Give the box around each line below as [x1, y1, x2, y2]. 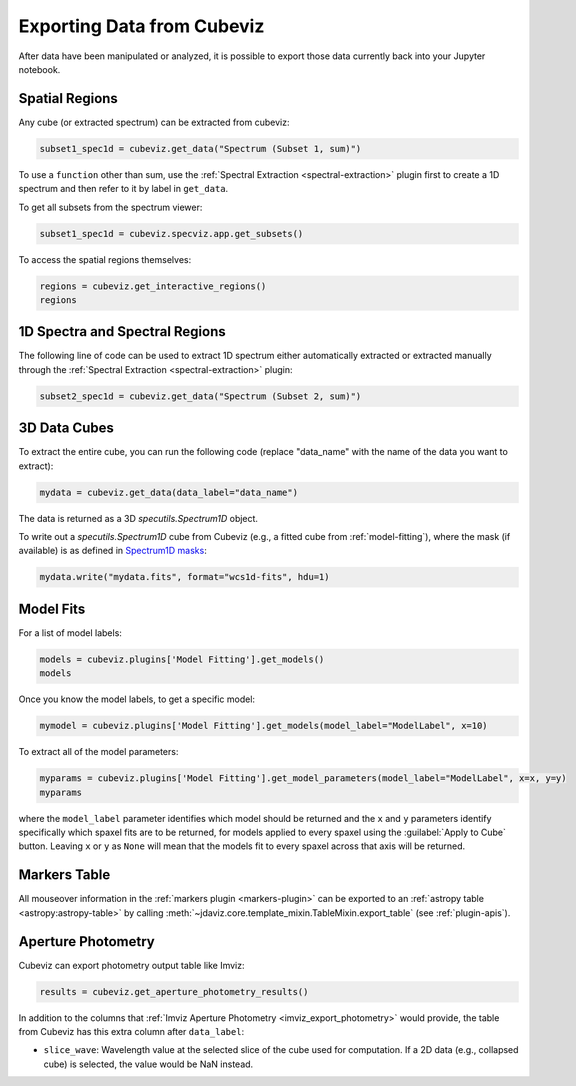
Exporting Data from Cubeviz [18, 15, 265, 37]
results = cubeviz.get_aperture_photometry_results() [39, 986, 309, 997]
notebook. [18, 63, 61, 75]
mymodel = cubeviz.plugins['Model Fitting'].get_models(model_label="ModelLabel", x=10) [39, 720, 489, 732]
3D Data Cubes [18, 420, 115, 437]
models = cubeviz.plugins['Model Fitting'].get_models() [39, 653, 325, 665]
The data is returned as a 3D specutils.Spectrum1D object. [18, 512, 259, 524]
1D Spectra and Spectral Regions [18, 323, 227, 340]
